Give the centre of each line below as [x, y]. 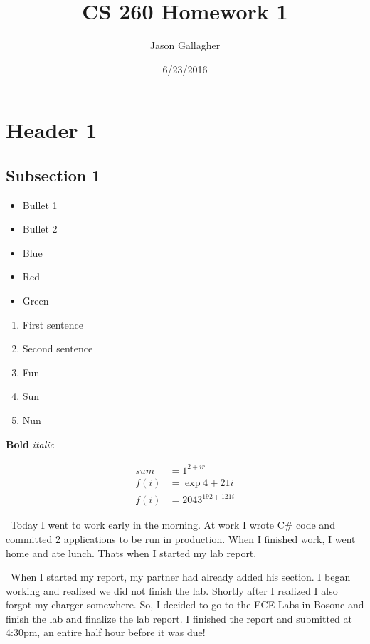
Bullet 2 [40, 229]
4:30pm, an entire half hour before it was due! [106, 632]
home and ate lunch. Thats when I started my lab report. [131, 553]
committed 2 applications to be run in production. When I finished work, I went [181, 538]
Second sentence [58, 348]
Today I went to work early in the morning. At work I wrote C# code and [173, 525]
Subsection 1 [53, 175]
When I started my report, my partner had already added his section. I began [180, 577]
